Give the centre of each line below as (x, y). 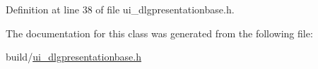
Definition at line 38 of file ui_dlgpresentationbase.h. (120, 9)
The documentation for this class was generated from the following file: (159, 33)
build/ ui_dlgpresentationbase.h (73, 57)
